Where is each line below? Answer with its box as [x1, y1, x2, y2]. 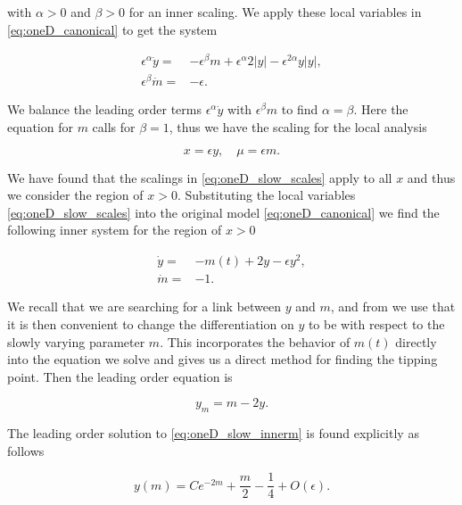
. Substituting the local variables [177, 186, 356, 204]
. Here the [353, 100, 408, 119]
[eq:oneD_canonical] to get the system [7, 20, 218, 38]
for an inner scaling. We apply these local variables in [128, 3, 422, 21]
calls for [92, 118, 136, 136]
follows [7, 441, 45, 459]
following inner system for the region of [7, 220, 222, 239]
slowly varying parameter [7, 332, 145, 351]
